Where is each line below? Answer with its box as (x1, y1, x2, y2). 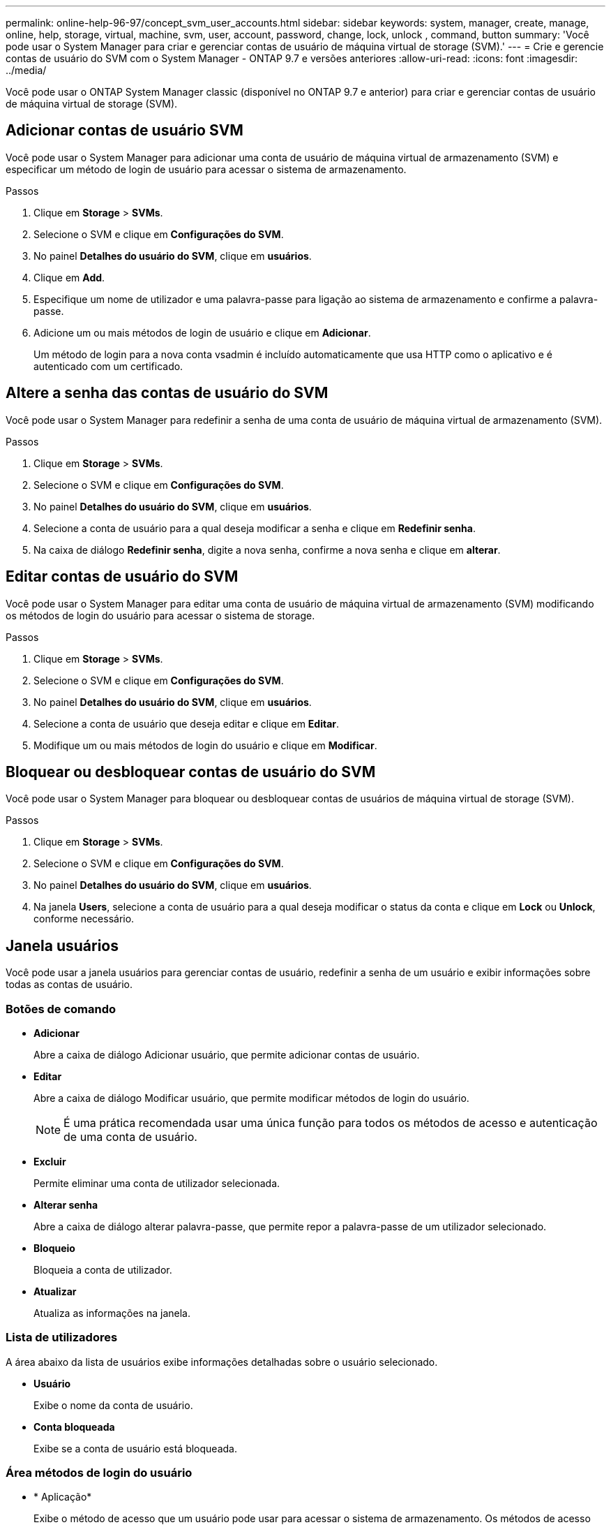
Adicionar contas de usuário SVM (6, 121, 243, 140)
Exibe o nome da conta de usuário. (33, 1399, 193, 1411)
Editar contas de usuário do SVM (6, 568, 239, 586)
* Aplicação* (33, 1491, 92, 1503)
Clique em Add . (33, 271, 105, 283)
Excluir (33, 1155, 66, 1167)
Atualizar (33, 1285, 77, 1297)
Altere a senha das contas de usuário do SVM (6, 384, 329, 402)
